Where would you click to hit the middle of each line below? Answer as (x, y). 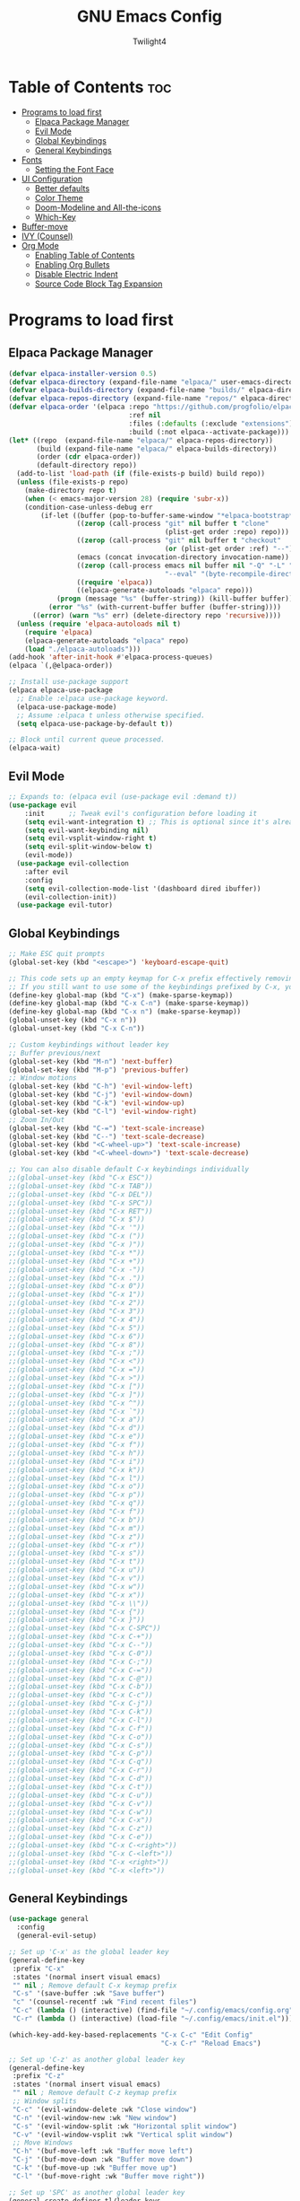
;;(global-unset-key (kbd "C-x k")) (77, 1469)
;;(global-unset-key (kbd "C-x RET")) (81, 1211)
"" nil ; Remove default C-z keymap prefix (94, 2093)
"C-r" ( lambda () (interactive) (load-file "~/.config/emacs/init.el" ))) (153, 2019)
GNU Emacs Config (150, 17)
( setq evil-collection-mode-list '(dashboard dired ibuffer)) (143, 889)
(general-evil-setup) (57, 1936)
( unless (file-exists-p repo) (73, 482)
